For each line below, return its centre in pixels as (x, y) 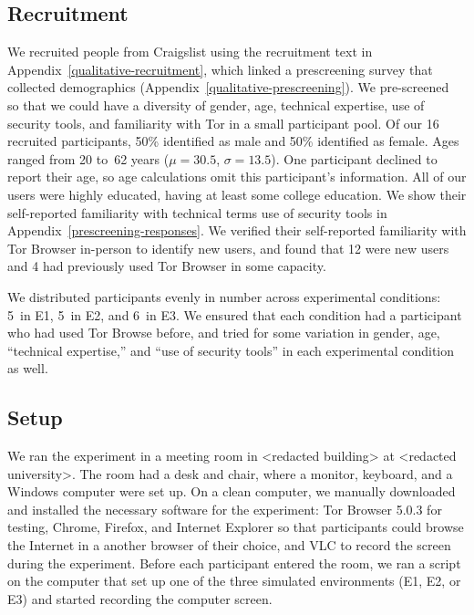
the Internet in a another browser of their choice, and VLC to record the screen (229, 545)
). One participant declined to (354, 158)
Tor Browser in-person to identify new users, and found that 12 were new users (228, 248)
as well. (28, 368)
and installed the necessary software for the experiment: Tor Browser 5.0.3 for (225, 509)
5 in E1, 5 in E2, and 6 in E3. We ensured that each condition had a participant (235, 314)
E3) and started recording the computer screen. (140, 598)
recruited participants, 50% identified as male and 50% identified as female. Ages (233, 141)
